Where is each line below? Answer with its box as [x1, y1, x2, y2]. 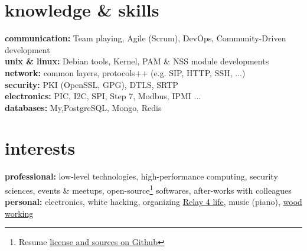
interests [5, 136, 76, 160]
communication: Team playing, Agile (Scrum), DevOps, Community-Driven [5, 32, 286, 44]
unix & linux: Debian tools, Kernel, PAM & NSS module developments [5, 55, 269, 67]
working [5, 207, 34, 219]
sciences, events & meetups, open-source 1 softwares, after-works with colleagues [5, 182, 292, 196]
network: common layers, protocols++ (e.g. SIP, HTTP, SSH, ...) [5, 66, 246, 79]
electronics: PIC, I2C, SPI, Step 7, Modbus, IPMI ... [5, 90, 201, 102]
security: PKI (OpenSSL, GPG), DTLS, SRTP [5, 78, 178, 90]
